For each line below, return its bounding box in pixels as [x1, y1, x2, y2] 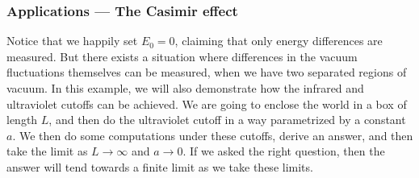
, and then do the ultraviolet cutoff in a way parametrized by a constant [48, 111, 406, 128]
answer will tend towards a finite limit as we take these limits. [6, 158, 313, 175]
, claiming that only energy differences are [174, 32, 383, 49]
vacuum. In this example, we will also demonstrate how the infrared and [6, 80, 364, 96]
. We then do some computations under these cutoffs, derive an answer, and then [12, 126, 413, 143]
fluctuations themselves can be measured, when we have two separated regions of [6, 64, 407, 81]
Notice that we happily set [6, 32, 138, 49]
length [6, 111, 38, 128]
